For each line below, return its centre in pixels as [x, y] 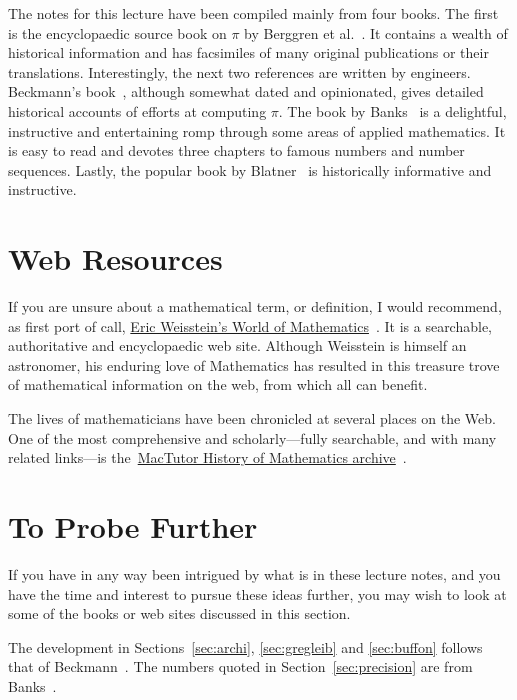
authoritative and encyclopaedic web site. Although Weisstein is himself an [237, 345]
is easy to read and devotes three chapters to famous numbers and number [236, 150]
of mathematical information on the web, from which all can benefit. [218, 384]
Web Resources [115, 258]
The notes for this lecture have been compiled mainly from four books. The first [253, 13]
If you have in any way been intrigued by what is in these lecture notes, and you [254, 573]
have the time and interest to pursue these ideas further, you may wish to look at [257, 593]
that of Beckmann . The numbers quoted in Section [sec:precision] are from [240, 666]
